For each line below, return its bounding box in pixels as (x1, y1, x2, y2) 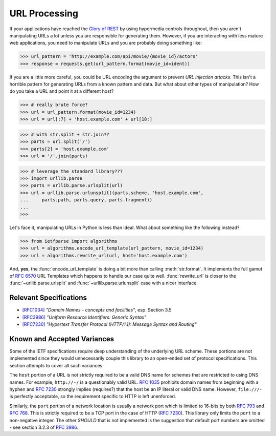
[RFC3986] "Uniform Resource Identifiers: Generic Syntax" (22, 314, 147, 320)
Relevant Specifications (9, 294, 87, 302)
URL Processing (9, 8, 79, 19)
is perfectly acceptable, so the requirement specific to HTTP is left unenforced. (9, 393, 176, 400)
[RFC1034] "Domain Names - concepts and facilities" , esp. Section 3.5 (22, 307, 172, 313)
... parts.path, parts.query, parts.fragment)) (20, 197, 153, 203)
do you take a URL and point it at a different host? (9, 88, 114, 94)
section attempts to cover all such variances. (9, 362, 104, 368)
